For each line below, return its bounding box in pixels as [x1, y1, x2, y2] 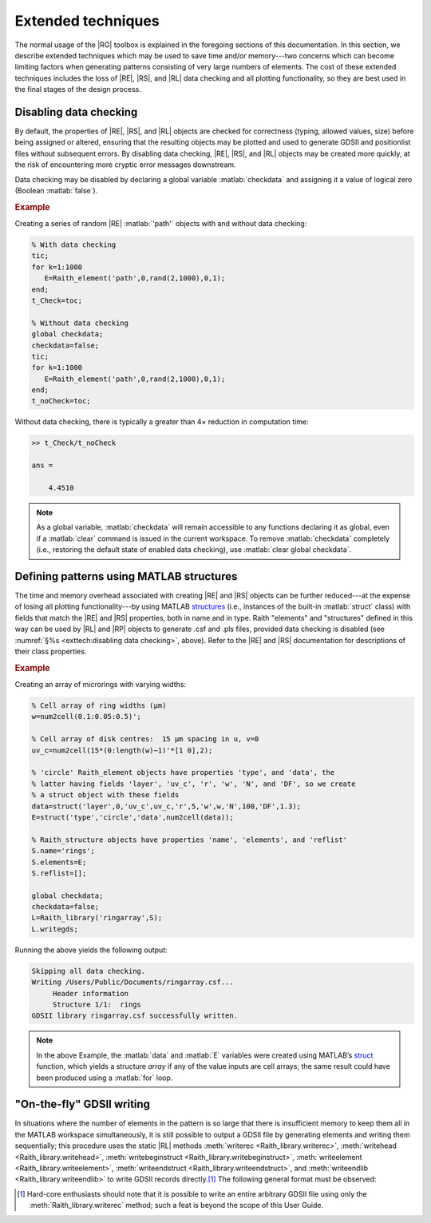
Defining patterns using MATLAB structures [14, 570, 238, 583]
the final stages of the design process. [14, 85, 141, 94]
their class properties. [14, 647, 87, 657]
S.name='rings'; [31, 847, 96, 856]
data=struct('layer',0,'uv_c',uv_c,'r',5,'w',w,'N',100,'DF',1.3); [31, 801, 302, 811]
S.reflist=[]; [31, 868, 87, 878]
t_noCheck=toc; [31, 396, 91, 406]
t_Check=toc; [31, 296, 83, 305]
